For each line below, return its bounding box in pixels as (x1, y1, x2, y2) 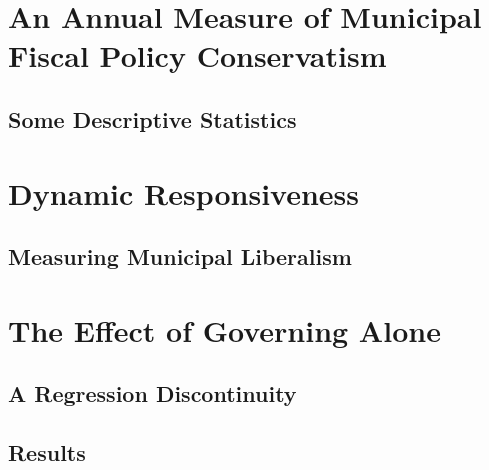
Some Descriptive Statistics (8, 103, 297, 134)
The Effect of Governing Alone (8, 309, 441, 350)
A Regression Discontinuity (8, 378, 297, 409)
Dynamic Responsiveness (8, 172, 360, 213)
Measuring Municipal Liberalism (8, 241, 352, 272)
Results (8, 437, 86, 468)
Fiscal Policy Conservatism (8, 35, 387, 76)
